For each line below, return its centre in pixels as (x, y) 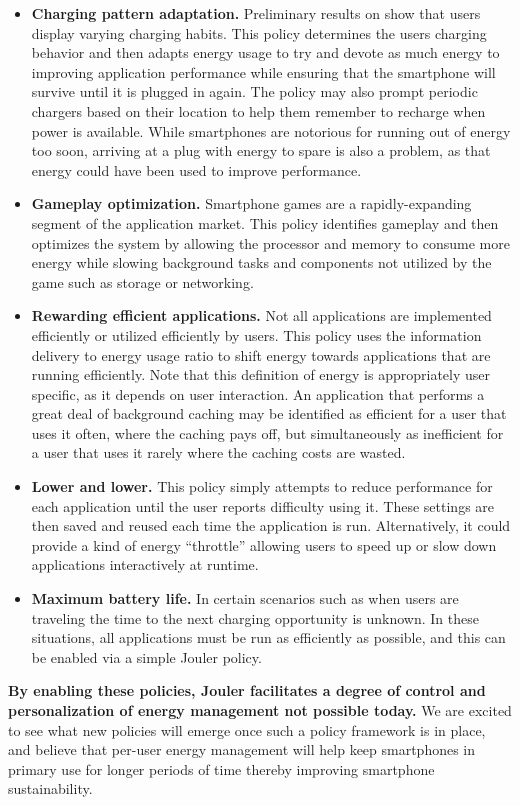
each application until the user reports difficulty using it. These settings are (263, 505)
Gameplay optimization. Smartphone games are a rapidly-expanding (251, 203)
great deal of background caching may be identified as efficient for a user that (269, 413)
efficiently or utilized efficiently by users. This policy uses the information (256, 334)
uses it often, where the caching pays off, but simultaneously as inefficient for (267, 432)
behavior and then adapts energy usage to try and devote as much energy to (265, 52)
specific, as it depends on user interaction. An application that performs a (258, 393)
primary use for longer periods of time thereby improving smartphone (221, 768)
